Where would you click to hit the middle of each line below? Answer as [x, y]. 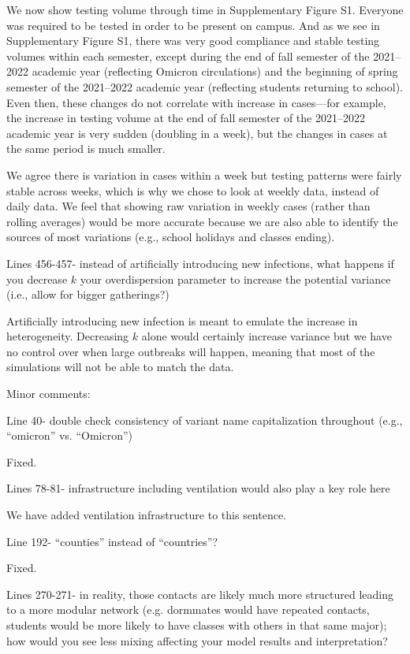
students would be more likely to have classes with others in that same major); [197, 625]
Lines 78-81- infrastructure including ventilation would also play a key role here [198, 488]
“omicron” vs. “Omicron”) [69, 435]
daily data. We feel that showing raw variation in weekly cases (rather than [188, 206]
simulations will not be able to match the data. [120, 367]
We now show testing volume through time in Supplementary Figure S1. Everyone [205, 9]
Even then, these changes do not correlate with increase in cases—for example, [196, 102]
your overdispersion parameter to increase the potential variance [235, 279]
